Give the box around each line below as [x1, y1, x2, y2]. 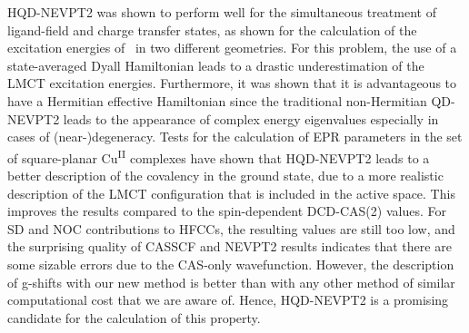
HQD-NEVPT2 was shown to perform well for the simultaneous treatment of [7, 3, 436, 21]
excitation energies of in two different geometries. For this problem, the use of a [7, 38, 457, 57]
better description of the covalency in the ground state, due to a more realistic [7, 166, 444, 184]
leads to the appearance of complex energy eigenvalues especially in [63, 109, 439, 128]
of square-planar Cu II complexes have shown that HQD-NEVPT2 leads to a [7, 145, 430, 167]
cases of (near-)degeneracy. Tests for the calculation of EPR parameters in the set [7, 127, 463, 146]
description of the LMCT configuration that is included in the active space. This [7, 183, 455, 202]
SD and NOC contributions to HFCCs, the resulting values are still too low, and [7, 219, 455, 238]
